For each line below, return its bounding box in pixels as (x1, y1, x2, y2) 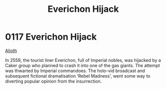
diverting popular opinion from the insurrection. (5, 78, 102, 84)
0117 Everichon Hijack (5, 31, 97, 43)
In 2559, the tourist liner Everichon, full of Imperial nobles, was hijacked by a (5, 57, 161, 63)
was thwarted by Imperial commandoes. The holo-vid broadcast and (5, 68, 145, 74)
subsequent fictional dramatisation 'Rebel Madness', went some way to (5, 73, 151, 79)
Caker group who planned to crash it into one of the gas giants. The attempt (5, 62, 160, 68)
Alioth (5, 47, 17, 53)
